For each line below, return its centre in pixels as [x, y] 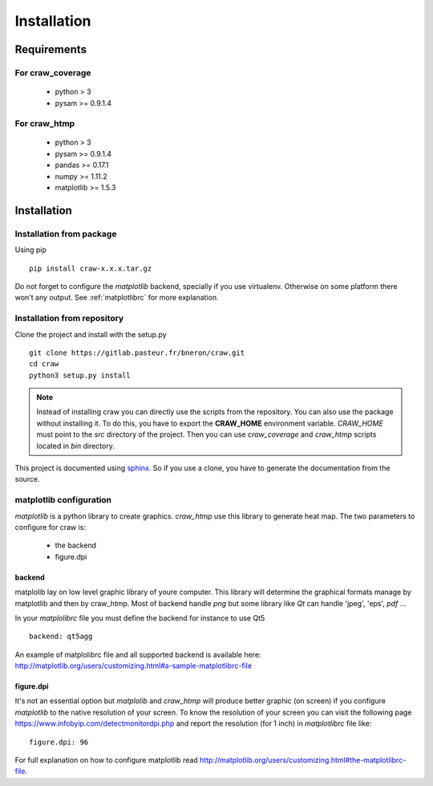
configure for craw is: [50, 527]
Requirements [51, 49]
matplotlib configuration [63, 500]
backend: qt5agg [61, 637]
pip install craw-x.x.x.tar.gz [91, 268]
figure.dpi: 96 [59, 742]
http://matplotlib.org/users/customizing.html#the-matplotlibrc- [303, 760]
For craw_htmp [45, 124]
